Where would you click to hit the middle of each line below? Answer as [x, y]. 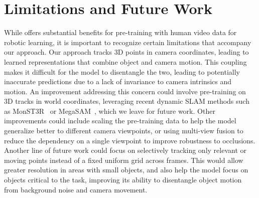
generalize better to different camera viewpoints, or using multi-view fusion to [124, 131]
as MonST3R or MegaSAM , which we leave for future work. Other [110, 111]
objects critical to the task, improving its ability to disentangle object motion [123, 180]
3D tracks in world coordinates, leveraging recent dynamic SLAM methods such [127, 101]
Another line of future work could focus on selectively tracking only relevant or [125, 150]
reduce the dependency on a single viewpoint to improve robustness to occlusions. [130, 140]
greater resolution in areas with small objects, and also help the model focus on [126, 170]
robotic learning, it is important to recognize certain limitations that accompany [128, 42]
